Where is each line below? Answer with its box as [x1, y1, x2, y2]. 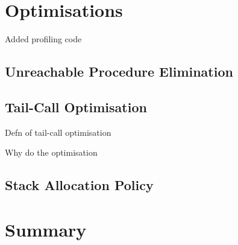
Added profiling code [5, 33, 82, 45]
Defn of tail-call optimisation [5, 126, 111, 138]
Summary [5, 217, 87, 241]
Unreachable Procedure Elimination [5, 62, 233, 81]
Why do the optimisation [5, 146, 98, 159]
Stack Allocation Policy [5, 176, 154, 194]
